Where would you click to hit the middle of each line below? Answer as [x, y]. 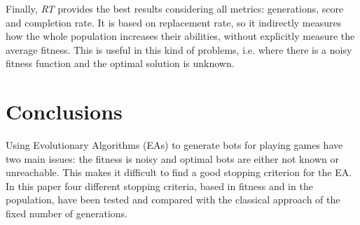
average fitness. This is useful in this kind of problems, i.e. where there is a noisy [179, 49]
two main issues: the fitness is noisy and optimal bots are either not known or [172, 158]
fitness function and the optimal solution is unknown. [120, 63]
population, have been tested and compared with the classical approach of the [173, 199]
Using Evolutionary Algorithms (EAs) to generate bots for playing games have [174, 145]
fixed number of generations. [67, 213]
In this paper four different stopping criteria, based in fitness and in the [159, 186]
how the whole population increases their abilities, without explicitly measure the [180, 36]
